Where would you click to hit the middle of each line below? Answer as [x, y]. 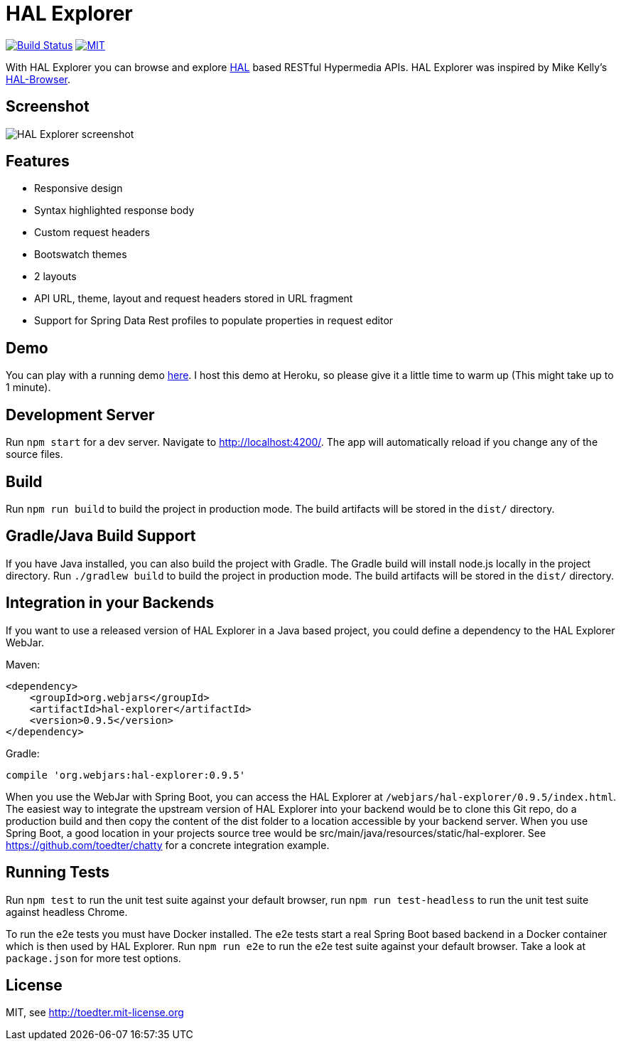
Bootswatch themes [81, 255]
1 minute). [28, 388]
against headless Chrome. [67, 912]
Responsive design [79, 188]
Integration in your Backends [110, 603]
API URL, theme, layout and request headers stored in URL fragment [194, 299]
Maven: [23, 664]
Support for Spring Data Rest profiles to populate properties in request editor [214, 321]
